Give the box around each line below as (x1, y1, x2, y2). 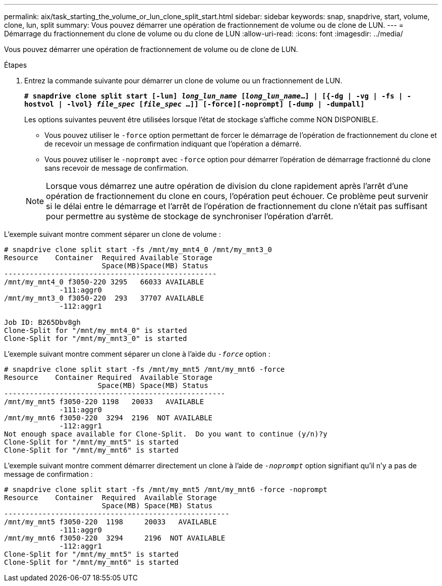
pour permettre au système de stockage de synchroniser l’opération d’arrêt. (46, 211, 334, 221)
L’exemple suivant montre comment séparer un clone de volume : (4, 230, 221, 238)
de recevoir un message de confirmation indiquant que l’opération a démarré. (44, 139, 302, 148)
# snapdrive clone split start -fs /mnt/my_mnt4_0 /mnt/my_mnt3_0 (4, 246, 272, 254)
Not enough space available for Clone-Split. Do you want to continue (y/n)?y (4, 430, 327, 438)
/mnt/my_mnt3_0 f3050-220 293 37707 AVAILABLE (4, 294, 204, 302)
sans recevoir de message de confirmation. (44, 164, 189, 172)
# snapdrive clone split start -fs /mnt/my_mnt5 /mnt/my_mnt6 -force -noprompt (4, 485, 327, 494)
